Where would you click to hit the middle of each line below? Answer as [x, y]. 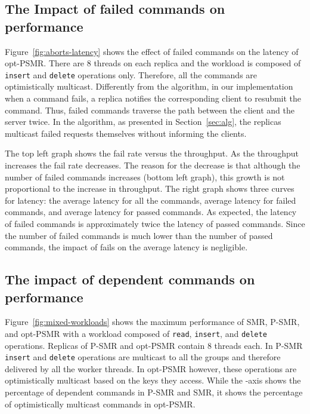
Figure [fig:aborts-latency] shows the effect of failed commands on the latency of [152, 51]
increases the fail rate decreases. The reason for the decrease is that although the [153, 165]
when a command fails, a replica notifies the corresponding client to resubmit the [153, 98]
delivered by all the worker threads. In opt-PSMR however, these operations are [151, 368]
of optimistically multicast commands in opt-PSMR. [100, 404]
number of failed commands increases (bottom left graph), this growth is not [145, 177]
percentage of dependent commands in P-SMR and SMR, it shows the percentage [154, 392]
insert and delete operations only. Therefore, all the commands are [131, 74]
